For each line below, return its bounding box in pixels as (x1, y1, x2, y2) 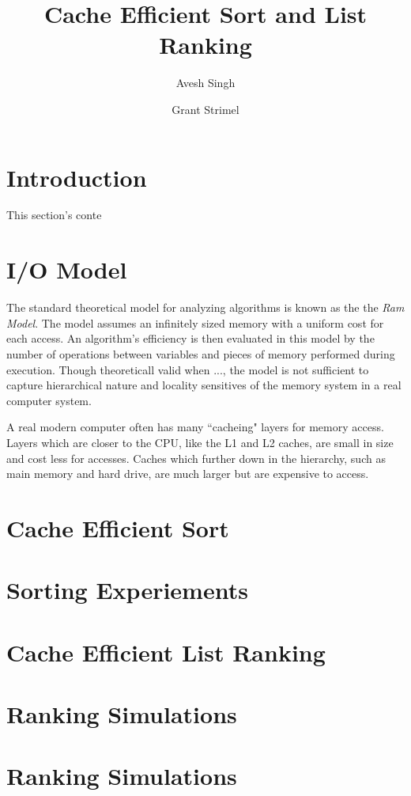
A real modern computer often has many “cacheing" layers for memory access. (6, 419, 384, 435)
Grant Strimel (172, 100, 239, 117)
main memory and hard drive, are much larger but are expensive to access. (6, 465, 369, 482)
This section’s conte (6, 207, 102, 223)
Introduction (6, 161, 147, 193)
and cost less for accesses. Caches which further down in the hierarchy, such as (6, 449, 386, 466)
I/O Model (6, 253, 127, 286)
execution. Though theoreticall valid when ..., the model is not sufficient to (6, 361, 369, 377)
